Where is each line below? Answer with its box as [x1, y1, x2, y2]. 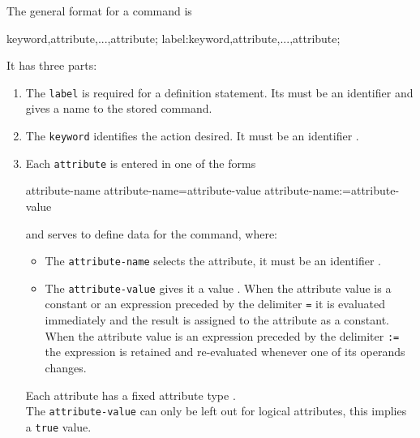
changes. [45, 359, 87, 376]
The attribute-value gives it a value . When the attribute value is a [45, 279, 392, 296]
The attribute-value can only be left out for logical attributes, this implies [25, 402, 407, 419]
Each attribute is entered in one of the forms [25, 154, 256, 171]
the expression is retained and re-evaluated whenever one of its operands [45, 343, 405, 360]
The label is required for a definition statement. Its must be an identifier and [25, 84, 414, 101]
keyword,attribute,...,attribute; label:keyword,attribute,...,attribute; [6, 29, 341, 46]
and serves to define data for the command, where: [25, 225, 277, 242]
